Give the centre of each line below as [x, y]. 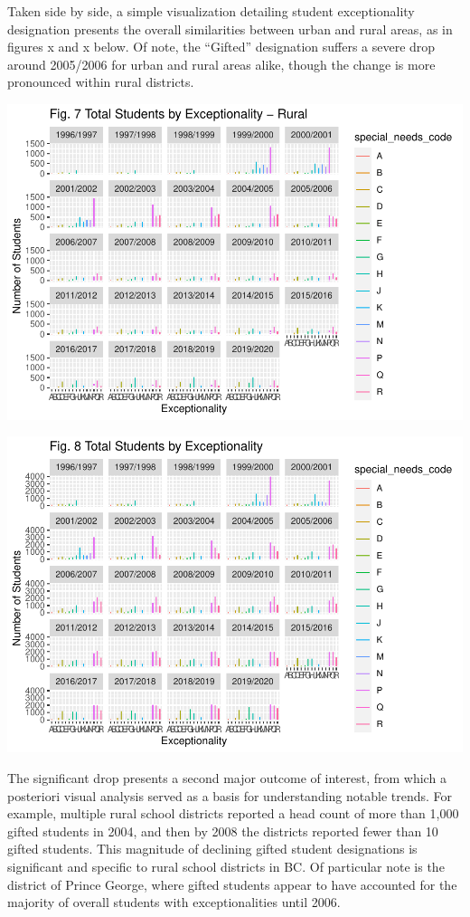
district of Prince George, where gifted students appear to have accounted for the [232, 884]
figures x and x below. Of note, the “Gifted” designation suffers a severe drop [221, 47]
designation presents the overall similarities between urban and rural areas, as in [230, 29]
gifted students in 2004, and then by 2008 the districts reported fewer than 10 [223, 831]
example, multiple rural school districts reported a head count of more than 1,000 [233, 813]
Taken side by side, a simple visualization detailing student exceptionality [211, 11]
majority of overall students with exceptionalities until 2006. [174, 902]
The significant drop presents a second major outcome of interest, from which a [227, 778]
